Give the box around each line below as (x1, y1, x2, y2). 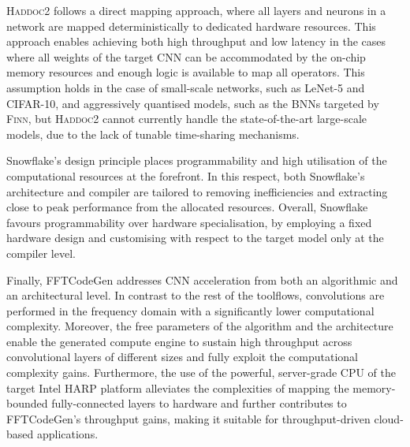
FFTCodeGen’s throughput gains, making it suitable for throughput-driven (6, 410, 371, 427)
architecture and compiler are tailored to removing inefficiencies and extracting (6, 183, 388, 199)
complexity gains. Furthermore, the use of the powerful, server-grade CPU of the (6, 364, 397, 381)
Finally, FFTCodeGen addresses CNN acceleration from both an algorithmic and (6, 271, 398, 288)
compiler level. (6, 244, 76, 261)
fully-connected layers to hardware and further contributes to (51, 395, 347, 412)
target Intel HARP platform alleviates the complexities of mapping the (6, 379, 349, 396)
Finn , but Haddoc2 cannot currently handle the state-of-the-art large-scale (6, 110, 367, 127)
